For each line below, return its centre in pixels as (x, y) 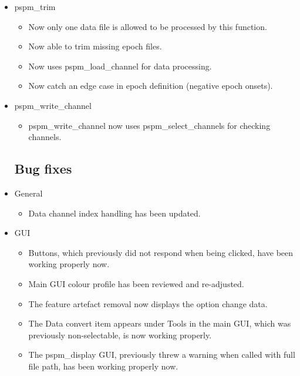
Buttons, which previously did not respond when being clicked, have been (161, 252)
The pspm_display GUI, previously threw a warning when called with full (162, 355)
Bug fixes (43, 169)
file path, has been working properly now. (103, 366)
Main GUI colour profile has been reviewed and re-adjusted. (136, 283)
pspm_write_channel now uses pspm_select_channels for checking (149, 125)
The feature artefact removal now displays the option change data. (148, 303)
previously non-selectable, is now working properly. (120, 335)
